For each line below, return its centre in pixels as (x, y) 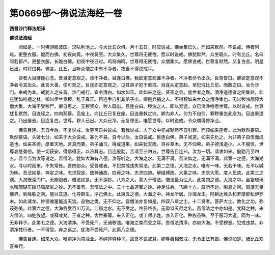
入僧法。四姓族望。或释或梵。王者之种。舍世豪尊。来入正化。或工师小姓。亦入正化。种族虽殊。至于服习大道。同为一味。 (136, 215)
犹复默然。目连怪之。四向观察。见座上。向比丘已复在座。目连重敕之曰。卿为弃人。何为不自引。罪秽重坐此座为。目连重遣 (136, 113)
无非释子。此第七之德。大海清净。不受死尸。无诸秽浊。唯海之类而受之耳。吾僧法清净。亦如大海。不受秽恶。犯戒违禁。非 (136, 222)
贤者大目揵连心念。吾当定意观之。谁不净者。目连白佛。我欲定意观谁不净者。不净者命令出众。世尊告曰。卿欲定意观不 (141, 78)
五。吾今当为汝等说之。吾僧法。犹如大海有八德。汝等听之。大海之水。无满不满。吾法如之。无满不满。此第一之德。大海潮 (136, 158)
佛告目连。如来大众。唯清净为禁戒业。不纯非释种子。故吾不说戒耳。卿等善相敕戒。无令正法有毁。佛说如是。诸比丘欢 (141, 239)
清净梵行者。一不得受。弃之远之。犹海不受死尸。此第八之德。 (74, 230)
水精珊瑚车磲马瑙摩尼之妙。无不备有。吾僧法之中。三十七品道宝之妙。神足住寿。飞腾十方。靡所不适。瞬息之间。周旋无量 (136, 187)
